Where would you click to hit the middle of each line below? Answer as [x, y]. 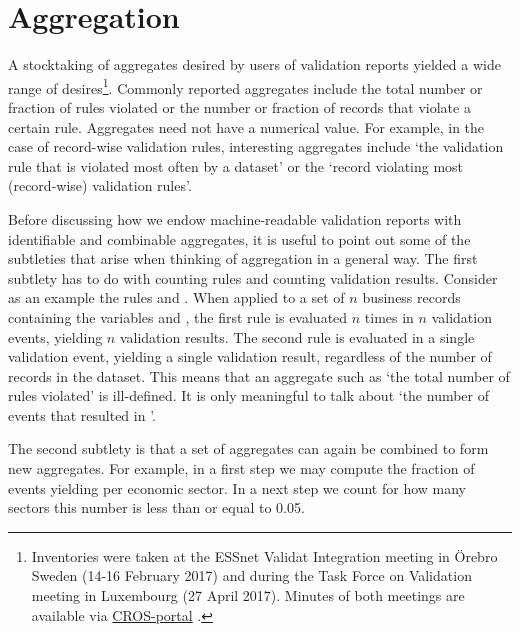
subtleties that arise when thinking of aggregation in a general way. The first [243, 258]
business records [411, 297]
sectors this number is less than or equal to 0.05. [156, 507]
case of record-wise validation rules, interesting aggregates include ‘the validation [256, 146]
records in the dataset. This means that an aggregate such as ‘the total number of [259, 375]
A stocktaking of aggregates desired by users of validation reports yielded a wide [254, 64]
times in [389, 316]
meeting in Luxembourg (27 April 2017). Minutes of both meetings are [248, 595]
